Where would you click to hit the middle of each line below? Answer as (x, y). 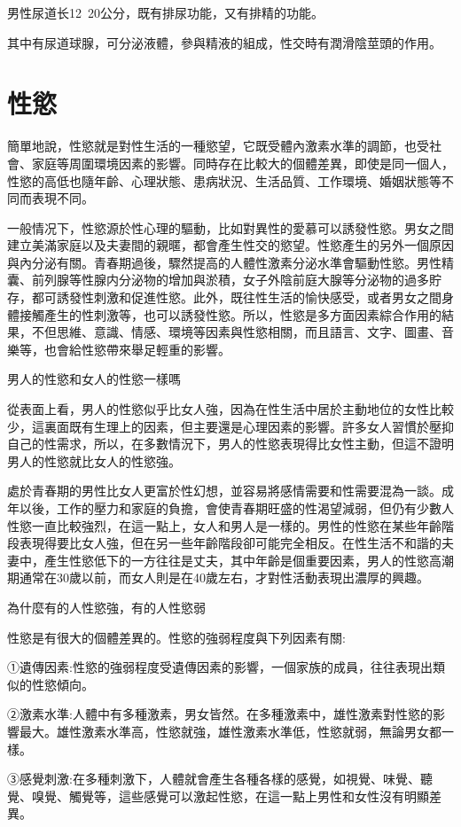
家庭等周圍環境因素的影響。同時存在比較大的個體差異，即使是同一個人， (242, 163)
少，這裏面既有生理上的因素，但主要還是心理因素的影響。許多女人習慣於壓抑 (230, 426)
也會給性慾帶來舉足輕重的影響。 (137, 349)
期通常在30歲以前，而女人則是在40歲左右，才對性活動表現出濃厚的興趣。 (218, 577)
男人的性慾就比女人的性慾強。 (94, 460)
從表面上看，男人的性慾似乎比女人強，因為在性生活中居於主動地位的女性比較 (230, 409)
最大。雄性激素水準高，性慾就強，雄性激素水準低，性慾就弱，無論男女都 (230, 731)
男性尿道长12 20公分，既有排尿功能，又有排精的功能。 (165, 12)
